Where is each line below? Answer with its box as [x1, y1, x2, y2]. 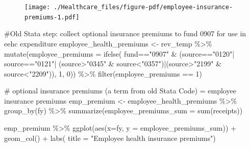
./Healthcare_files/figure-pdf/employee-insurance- [54, 4, 233, 11]
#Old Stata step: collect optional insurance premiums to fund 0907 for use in [4, 28, 246, 39]
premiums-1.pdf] [24, 13, 80, 21]
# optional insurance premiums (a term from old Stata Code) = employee [4, 85, 236, 96]
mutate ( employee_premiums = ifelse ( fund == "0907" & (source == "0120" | [4, 48, 235, 59]
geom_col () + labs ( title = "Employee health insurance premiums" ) [4, 132, 216, 143]
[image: [24, 4, 51, 11]
